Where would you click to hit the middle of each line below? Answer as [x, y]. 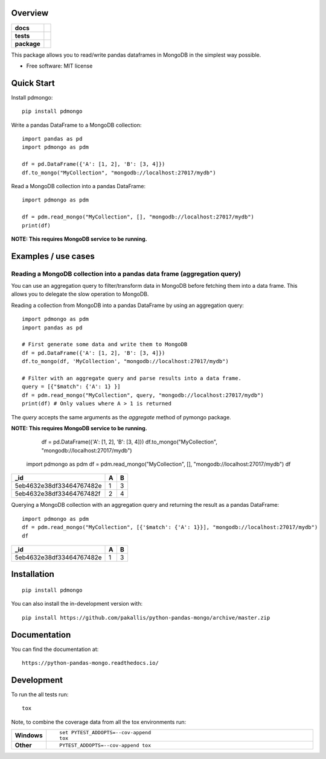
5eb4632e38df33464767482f [58, 494]
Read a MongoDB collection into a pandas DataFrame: [78, 186]
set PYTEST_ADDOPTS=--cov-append [105, 733]
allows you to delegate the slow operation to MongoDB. [80, 294]
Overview [30, 13]
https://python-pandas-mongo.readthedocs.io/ [91, 663]
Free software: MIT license [59, 66]
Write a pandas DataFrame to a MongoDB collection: [76, 125]
